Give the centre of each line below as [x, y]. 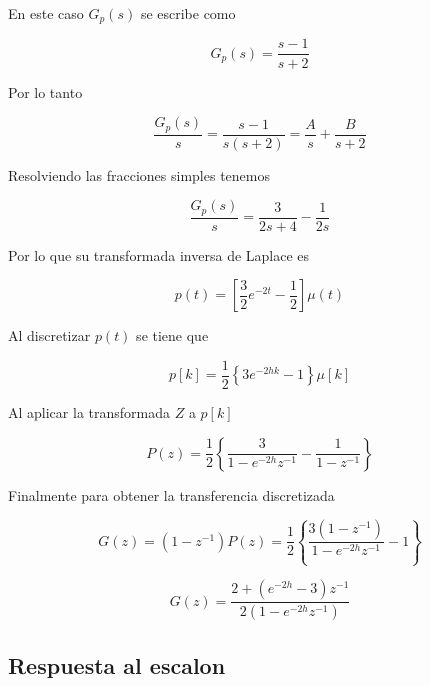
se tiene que [172, 335]
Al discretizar [49, 335]
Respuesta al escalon [117, 664]
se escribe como [188, 13]
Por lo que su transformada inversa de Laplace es [159, 254]
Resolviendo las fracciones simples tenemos [139, 174]
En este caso [46, 13]
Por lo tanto [45, 91]
